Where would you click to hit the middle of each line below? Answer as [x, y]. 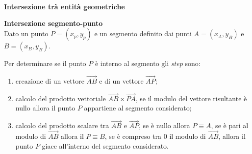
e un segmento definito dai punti [143, 33]
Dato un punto [26, 33]
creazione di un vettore [50, 81]
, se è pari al [230, 125]
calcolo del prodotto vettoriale [61, 98]
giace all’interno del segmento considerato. [105, 145]
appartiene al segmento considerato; [138, 108]
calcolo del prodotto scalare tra [62, 125]
